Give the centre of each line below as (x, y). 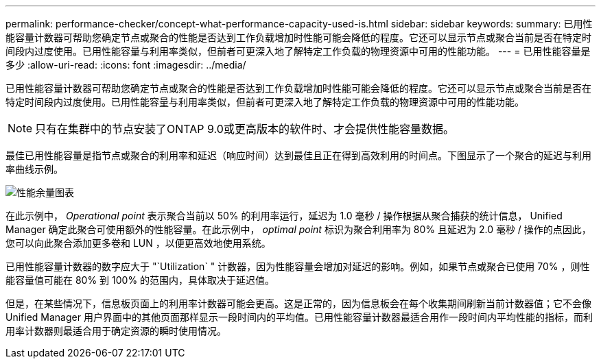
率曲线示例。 (34, 169)
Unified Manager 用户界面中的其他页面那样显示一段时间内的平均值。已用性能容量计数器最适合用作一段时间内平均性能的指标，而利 (299, 317)
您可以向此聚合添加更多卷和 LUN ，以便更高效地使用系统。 (138, 243)
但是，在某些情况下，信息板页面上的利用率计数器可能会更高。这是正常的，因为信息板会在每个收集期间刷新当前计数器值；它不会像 (298, 303)
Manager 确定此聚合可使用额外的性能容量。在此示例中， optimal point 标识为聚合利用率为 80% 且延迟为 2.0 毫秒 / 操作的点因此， (298, 229)
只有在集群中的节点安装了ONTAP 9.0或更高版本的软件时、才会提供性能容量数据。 (245, 129)
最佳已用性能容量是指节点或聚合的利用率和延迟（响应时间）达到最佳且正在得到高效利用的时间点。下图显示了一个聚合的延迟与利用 (298, 155)
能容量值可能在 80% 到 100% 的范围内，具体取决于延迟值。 (140, 280)
